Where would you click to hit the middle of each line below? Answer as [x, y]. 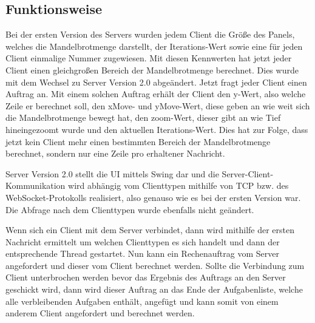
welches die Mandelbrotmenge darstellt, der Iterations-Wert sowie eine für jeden [154, 46]
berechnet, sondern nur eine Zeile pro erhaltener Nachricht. [115, 153]
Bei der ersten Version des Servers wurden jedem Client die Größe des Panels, [150, 34]
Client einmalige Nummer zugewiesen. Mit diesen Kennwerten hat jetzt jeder [149, 58]
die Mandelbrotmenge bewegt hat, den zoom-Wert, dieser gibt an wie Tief [143, 117]
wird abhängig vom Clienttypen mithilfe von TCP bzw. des [178, 185]
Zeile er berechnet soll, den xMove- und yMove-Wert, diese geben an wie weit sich [158, 105]
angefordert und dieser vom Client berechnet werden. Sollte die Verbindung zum [155, 265]
